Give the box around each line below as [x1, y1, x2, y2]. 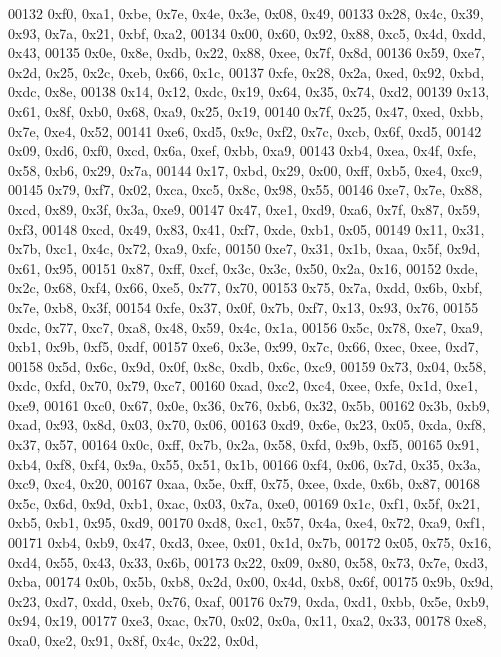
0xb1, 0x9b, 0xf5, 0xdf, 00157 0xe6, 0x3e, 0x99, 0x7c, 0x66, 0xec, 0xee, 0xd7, [8, 336, 479, 357]
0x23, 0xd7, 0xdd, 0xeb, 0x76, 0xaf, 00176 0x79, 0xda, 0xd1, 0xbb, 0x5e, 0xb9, [8, 590, 490, 611]
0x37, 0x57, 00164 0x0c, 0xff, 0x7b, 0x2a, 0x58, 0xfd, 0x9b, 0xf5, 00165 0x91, [8, 434, 480, 455]
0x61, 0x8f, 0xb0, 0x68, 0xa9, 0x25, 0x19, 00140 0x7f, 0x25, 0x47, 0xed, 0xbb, [8, 100, 484, 121]
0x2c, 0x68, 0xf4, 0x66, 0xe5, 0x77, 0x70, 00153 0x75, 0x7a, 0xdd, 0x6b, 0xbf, [8, 277, 483, 298]
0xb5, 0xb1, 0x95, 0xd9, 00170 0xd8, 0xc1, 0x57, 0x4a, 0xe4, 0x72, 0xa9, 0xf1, [8, 512, 486, 533]
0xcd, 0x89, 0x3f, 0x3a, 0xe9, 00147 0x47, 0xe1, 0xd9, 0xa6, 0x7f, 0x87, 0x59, [8, 198, 481, 219]
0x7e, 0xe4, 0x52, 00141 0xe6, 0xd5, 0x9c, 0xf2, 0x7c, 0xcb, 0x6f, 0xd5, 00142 [8, 120, 482, 141]
